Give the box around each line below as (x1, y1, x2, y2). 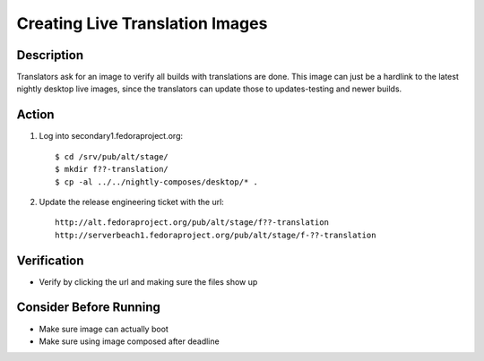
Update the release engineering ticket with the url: (39, 196, 224, 207)
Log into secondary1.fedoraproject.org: (39, 131, 184, 142)
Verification (16, 253, 84, 268)
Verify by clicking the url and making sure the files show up (39, 276, 258, 287)
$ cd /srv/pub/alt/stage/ (55, 151, 169, 161)
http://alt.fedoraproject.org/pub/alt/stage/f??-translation (55, 218, 329, 228)
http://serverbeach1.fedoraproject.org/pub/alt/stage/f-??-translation (55, 229, 376, 240)
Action (16, 107, 55, 123)
